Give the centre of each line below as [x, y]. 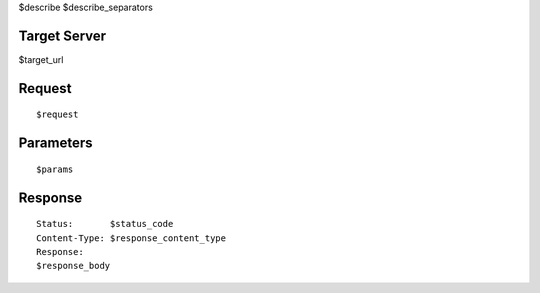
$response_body [73, 266]
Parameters [55, 143]
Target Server [62, 35]
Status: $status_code [105, 224]
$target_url [41, 59]
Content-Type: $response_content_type [131, 238]
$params [55, 169]
